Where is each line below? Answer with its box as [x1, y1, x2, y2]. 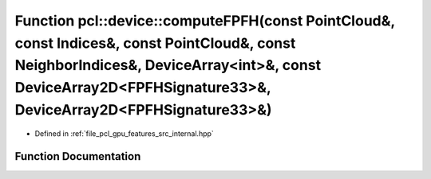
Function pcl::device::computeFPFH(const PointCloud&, [14, 12, 395, 29]
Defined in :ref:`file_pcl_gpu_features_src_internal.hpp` [34, 128, 215, 138]
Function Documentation [14, 150, 141, 163]
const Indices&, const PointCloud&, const [14, 34, 296, 52]
